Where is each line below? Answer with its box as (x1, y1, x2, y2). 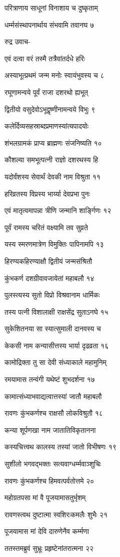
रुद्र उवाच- (4, 36, 30, 47)
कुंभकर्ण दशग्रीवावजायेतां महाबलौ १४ (4, 272, 94, 283)
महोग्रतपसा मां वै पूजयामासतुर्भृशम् (4, 492, 86, 503)
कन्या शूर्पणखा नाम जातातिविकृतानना (4, 424, 96, 435)
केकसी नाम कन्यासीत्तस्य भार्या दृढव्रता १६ (4, 340, 109, 350)
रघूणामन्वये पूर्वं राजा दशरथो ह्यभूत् (4, 86, 88, 97)
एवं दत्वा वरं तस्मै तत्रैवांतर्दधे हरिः (4, 53, 85, 63)
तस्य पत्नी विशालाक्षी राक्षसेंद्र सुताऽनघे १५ (4, 306, 108, 317)
